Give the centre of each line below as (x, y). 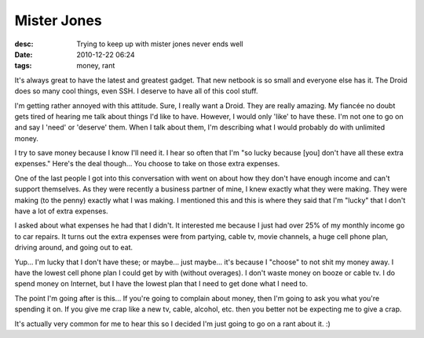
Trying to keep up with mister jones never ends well (160, 44)
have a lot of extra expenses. (62, 211)
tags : (23, 66)
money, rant (96, 66)
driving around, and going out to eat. (74, 248)
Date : (24, 54)
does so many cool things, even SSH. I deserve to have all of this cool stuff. (136, 91)
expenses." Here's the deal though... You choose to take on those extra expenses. (147, 164)
